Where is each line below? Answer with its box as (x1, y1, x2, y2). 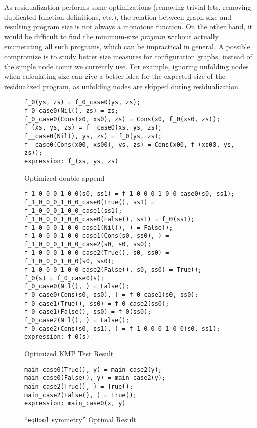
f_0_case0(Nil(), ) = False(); (24, 283, 130, 290)
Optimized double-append (24, 172, 105, 183)
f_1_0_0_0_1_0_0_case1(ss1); (24, 207, 122, 215)
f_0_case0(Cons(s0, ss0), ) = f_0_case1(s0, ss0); (24, 291, 198, 299)
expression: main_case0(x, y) (24, 400, 126, 407)
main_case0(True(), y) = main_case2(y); (24, 366, 162, 373)
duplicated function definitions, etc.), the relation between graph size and (4, 11, 232, 22)
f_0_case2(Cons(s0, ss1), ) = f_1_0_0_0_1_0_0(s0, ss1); (24, 325, 220, 332)
